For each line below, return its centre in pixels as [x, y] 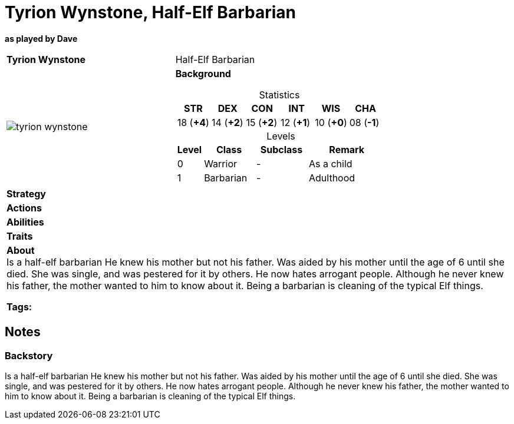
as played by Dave [41, 38]
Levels [281, 136]
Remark [347, 149]
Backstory [29, 355]
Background [203, 73]
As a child [331, 163]
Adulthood [332, 178]
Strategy [26, 193]
